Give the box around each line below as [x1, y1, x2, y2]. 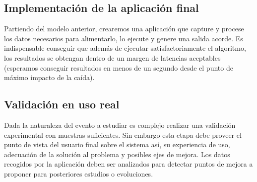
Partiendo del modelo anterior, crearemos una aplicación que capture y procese [4, 23, 244, 34]
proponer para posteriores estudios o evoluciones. [4, 168, 153, 179]
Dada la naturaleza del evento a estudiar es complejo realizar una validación [4, 119, 236, 130]
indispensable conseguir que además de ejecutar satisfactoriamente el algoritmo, [4, 43, 246, 53]
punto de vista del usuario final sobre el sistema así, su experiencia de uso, [4, 139, 230, 150]
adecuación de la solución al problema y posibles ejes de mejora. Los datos [4, 149, 230, 159]
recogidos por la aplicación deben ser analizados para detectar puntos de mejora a [4, 159, 253, 169]
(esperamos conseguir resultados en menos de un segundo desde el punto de [4, 62, 233, 73]
